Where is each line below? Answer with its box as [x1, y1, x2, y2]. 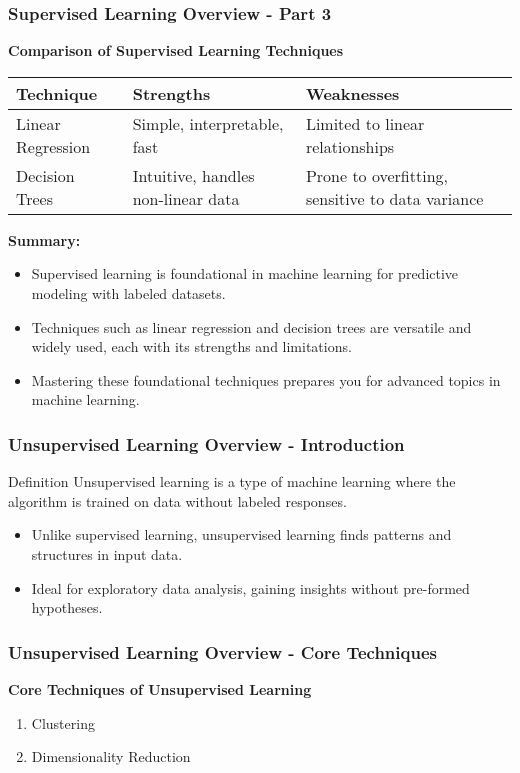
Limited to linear [305, 111, 425, 135]
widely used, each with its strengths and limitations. [31, 336, 352, 357]
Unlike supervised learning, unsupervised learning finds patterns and [31, 524, 452, 545]
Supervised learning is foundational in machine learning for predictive [31, 263, 459, 284]
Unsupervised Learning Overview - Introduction [8, 431, 405, 456]
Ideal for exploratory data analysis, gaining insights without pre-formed [31, 577, 470, 598]
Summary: [8, 229, 81, 250]
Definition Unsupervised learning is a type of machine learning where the [8, 471, 456, 492]
